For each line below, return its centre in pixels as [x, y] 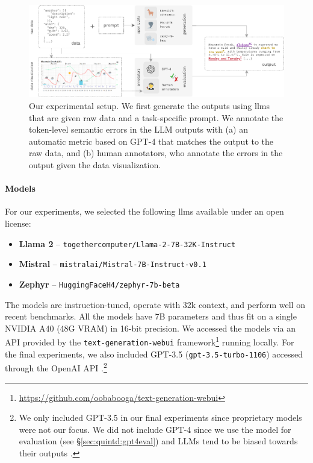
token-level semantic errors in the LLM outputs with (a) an [138, 129]
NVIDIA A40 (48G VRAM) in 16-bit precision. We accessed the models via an [150, 328]
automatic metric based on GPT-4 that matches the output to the [151, 141]
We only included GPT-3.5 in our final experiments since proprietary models [160, 417]
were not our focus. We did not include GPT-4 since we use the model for [155, 429]
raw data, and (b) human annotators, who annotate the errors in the [156, 153]
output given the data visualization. [95, 164]
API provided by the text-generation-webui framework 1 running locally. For [150, 341]
